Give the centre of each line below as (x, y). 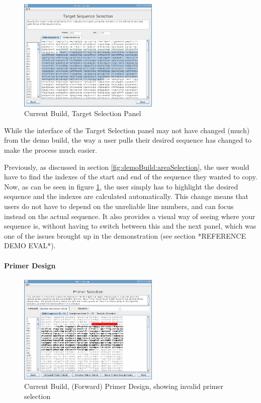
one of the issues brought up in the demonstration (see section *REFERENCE (125, 235)
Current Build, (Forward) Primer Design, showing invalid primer (124, 386)
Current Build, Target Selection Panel (83, 113)
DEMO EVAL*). (30, 245)
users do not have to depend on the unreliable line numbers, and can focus (119, 206)
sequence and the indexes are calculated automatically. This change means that (126, 196)
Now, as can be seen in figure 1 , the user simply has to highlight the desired (121, 186)
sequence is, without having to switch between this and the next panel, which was (130, 226)
